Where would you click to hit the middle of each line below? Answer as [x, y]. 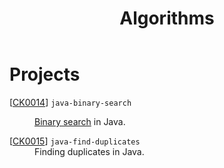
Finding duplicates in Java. [89, 151]
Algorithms [167, 18]
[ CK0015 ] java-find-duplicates [75, 141]
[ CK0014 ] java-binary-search [70, 102]
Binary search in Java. [80, 121]
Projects [45, 74]
